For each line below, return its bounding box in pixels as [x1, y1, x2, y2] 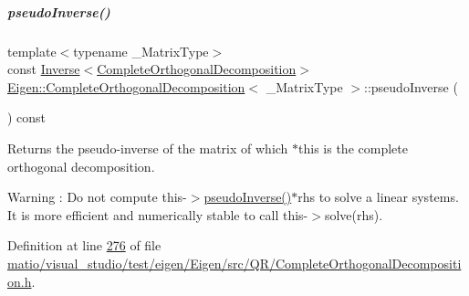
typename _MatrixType [73, 41, 209, 60]
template [7, 41, 57, 60]
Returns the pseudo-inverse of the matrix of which [7, 138, 288, 157]
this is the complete [298, 138, 408, 157]
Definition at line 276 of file [7, 236, 162, 255]
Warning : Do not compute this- [7, 187, 187, 206]
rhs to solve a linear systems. [297, 187, 459, 206]
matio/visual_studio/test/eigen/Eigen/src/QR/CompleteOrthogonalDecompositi [7, 253, 462, 272]
